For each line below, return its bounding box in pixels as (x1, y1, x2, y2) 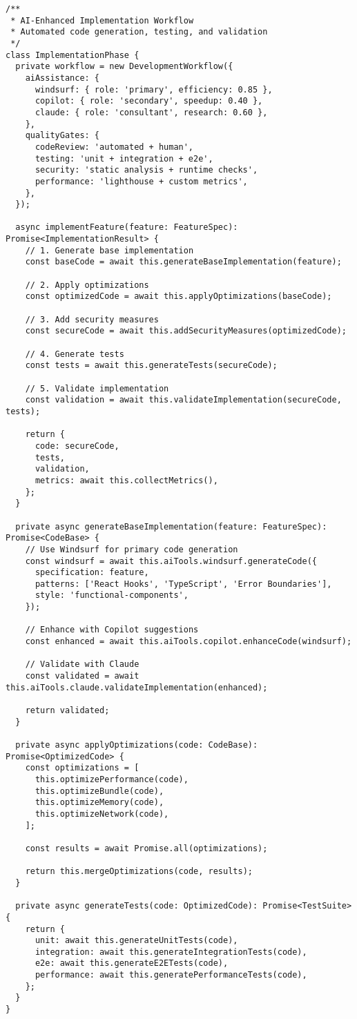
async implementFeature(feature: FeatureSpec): (15, 222, 238, 233)
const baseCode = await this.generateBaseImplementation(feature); (25, 257, 342, 267)
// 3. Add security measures (25, 314, 159, 324)
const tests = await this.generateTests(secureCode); (25, 360, 278, 371)
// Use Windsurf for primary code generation (25, 544, 238, 554)
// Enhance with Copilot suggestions (25, 625, 199, 635)
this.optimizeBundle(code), (35, 786, 164, 796)
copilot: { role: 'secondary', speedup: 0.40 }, (35, 96, 263, 106)
